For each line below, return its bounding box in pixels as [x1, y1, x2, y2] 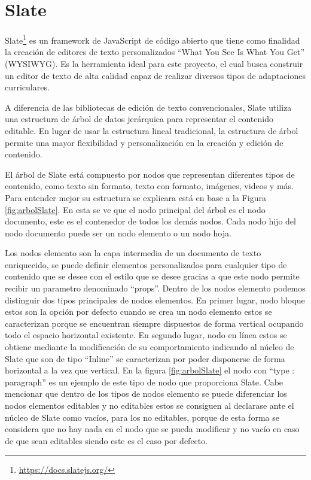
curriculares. [5, 81, 50, 93]
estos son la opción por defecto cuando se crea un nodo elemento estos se [5, 305, 272, 318]
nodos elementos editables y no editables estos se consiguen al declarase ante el [5, 399, 294, 411]
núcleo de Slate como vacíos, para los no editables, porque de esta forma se [5, 411, 279, 423]
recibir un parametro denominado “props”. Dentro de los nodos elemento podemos [5, 282, 306, 294]
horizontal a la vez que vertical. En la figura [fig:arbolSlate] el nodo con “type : [5, 364, 295, 376]
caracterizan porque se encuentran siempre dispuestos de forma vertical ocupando [5, 317, 304, 329]
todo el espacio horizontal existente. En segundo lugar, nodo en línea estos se [5, 329, 287, 341]
